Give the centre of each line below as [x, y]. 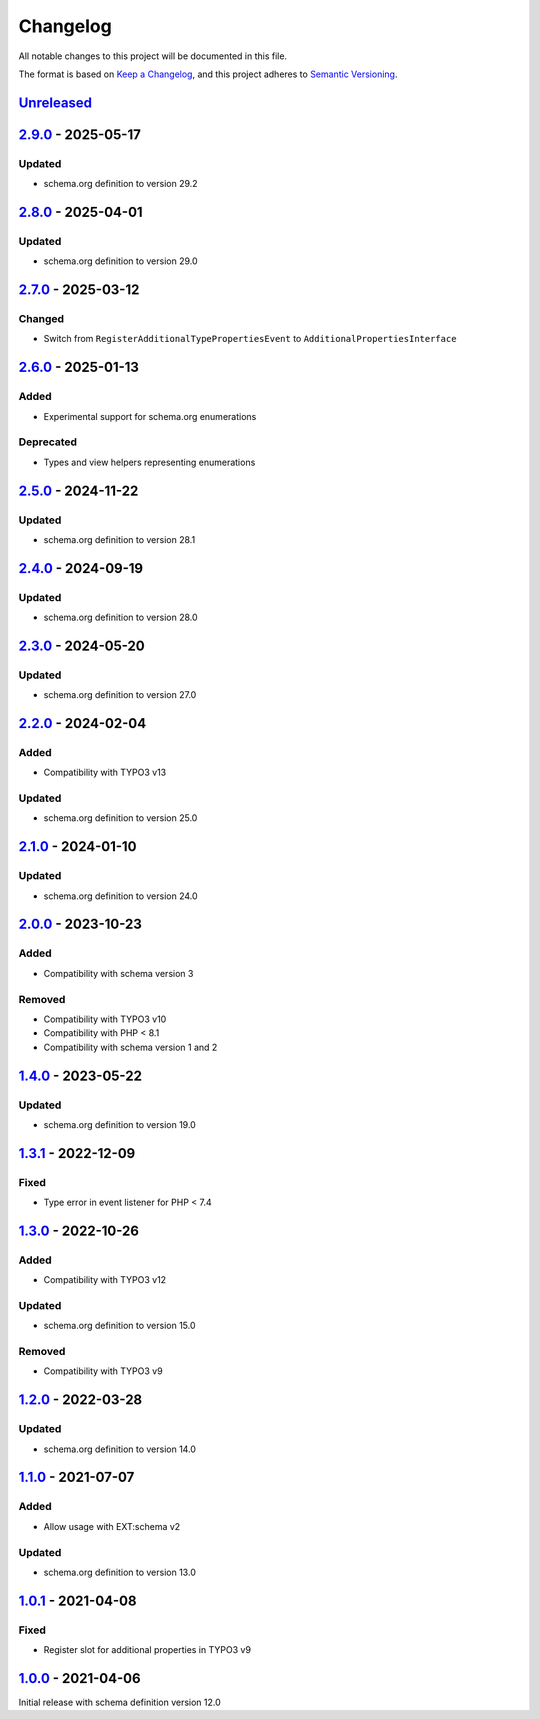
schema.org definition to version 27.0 [120, 695]
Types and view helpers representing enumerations [149, 462]
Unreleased [55, 102]
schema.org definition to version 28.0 [121, 617]
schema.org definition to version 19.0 [120, 1124]
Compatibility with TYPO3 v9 [103, 1371]
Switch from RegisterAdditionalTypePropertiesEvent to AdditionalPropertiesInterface [250, 339]
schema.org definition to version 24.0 [121, 896]
